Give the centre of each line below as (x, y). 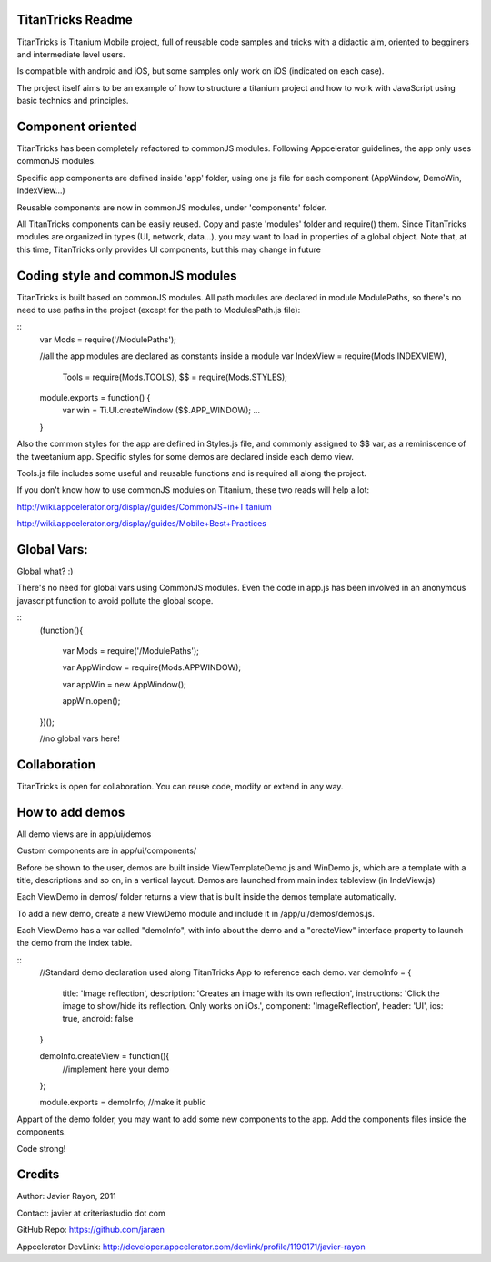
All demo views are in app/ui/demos (84, 834)
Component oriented (77, 126)
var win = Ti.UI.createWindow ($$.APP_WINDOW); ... (161, 411)
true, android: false (98, 1019)
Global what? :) (45, 571)
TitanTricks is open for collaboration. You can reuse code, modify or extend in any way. (180, 786)
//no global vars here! (80, 738)
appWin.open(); (91, 701)
